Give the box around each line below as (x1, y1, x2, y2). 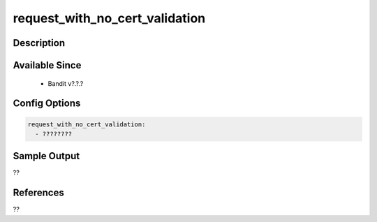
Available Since (13, 59, 82, 71)
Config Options (13, 98, 81, 110)
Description (13, 37, 66, 49)
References (13, 187, 64, 199)
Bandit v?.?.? (47, 79, 84, 87)
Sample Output (13, 150, 80, 162)
